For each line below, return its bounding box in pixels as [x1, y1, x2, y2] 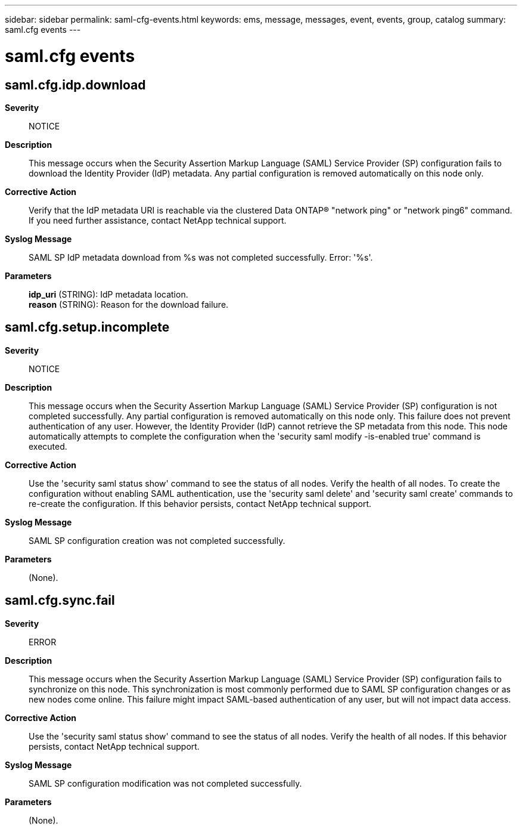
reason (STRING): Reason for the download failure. [29, 299, 229, 310]
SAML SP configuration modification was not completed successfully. [29, 778, 302, 788]
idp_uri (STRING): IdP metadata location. [29, 289, 188, 299]
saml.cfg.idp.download [5, 77, 146, 92]
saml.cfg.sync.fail [5, 593, 115, 608]
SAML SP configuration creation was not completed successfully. [29, 535, 285, 546]
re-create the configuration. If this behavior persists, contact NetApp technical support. [29, 498, 372, 509]
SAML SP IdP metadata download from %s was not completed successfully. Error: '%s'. [29, 252, 373, 262]
